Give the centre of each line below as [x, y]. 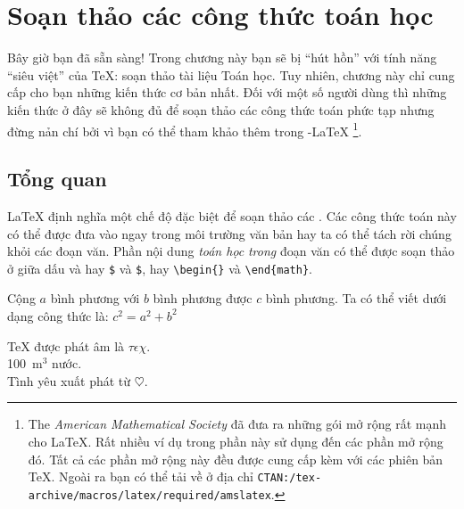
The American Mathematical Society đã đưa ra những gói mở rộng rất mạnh [237, 424]
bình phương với [95, 298]
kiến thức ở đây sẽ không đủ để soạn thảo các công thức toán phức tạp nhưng [221, 109]
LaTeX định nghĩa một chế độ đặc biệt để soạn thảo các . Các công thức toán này [232, 215]
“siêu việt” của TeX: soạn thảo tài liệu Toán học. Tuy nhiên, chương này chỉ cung [231, 74]
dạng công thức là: [58, 315]
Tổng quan [57, 179]
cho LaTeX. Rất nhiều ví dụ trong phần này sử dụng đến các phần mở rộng [236, 441]
